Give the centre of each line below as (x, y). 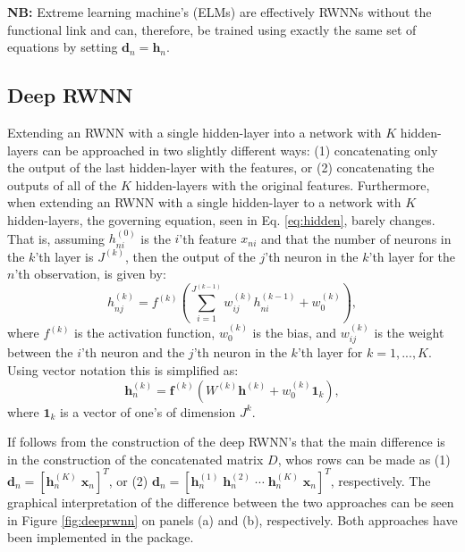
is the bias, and (295, 333)
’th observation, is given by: (90, 274)
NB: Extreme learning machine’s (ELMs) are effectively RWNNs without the (220, 12)
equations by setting (63, 47)
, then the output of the (190, 256)
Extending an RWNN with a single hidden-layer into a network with (194, 132)
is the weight (409, 333)
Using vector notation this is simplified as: (123, 370)
